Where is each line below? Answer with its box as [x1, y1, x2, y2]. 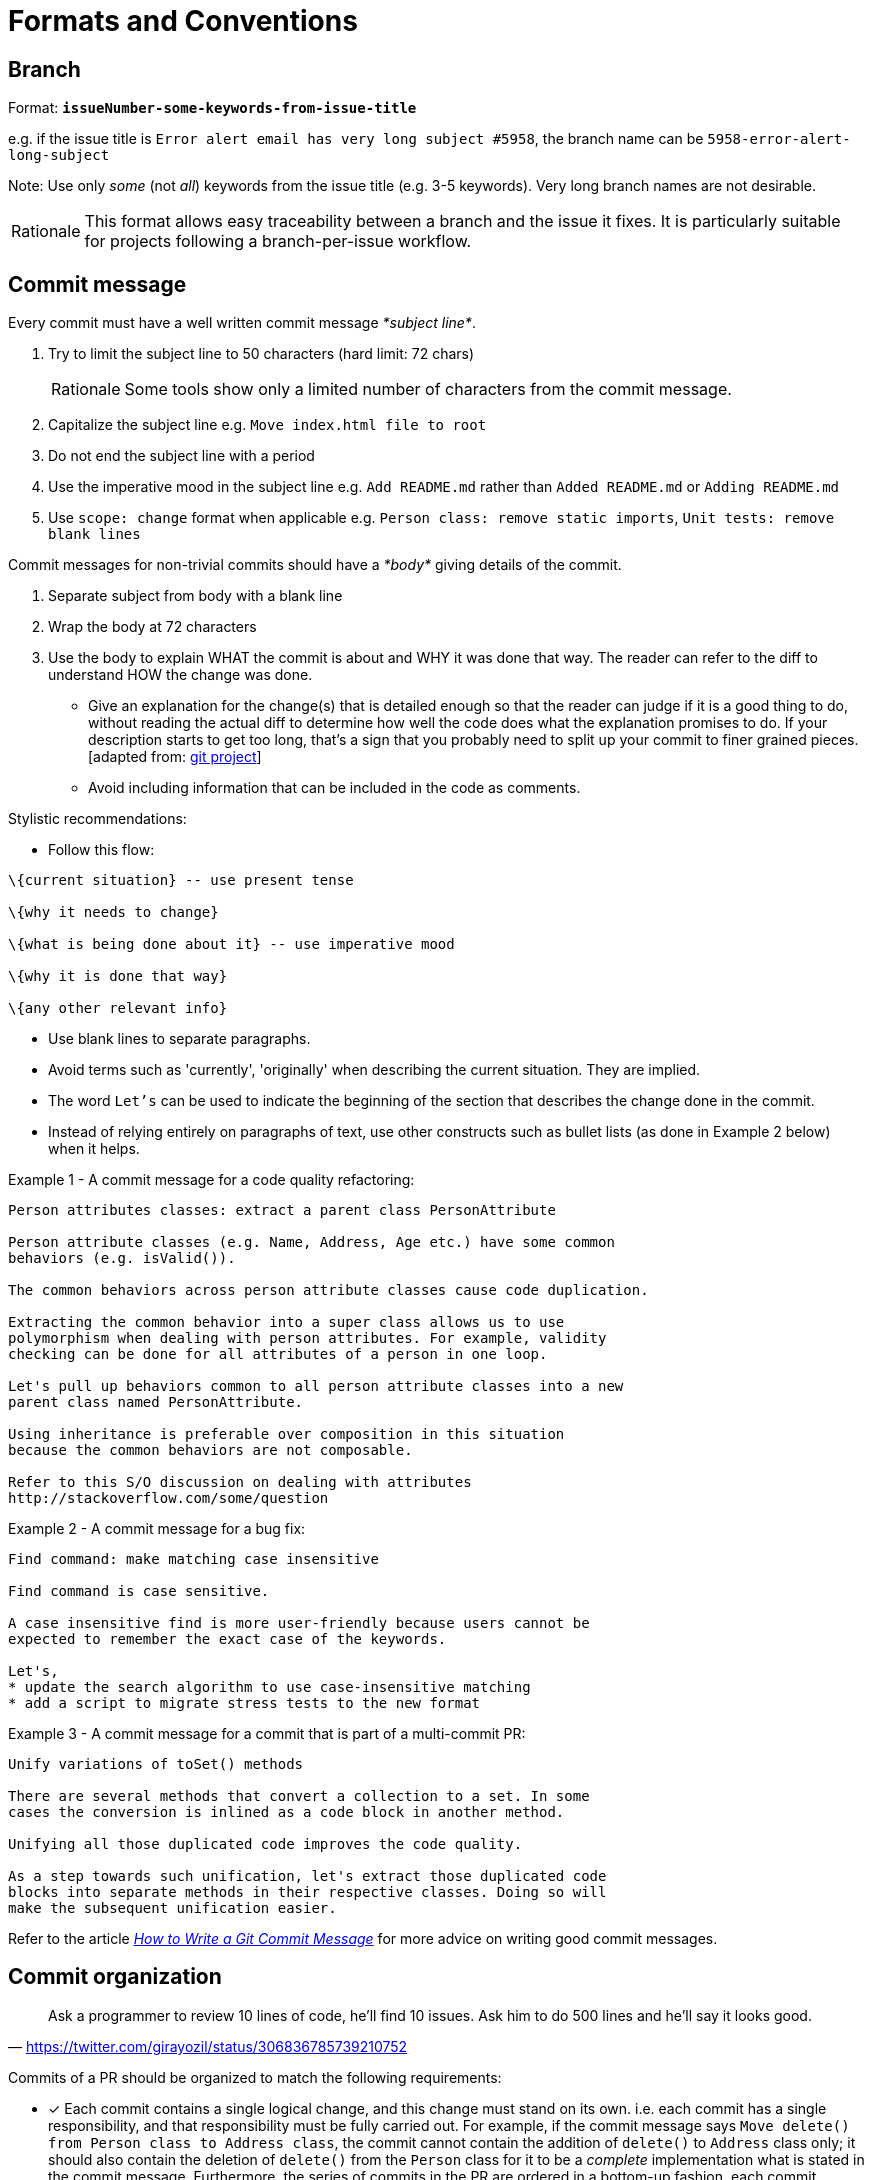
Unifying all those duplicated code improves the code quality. [8, 1836, 523, 1853]
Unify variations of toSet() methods [8, 1756, 304, 1773]
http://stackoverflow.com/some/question [8, 1490, 329, 1507]
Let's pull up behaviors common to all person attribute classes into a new [8, 1378, 624, 1395]
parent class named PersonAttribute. [8, 1394, 304, 1411]
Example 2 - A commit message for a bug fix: [8, 1520, 306, 1538]
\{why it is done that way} [8, 968, 228, 985]
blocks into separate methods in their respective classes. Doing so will [8, 1884, 607, 1901]
